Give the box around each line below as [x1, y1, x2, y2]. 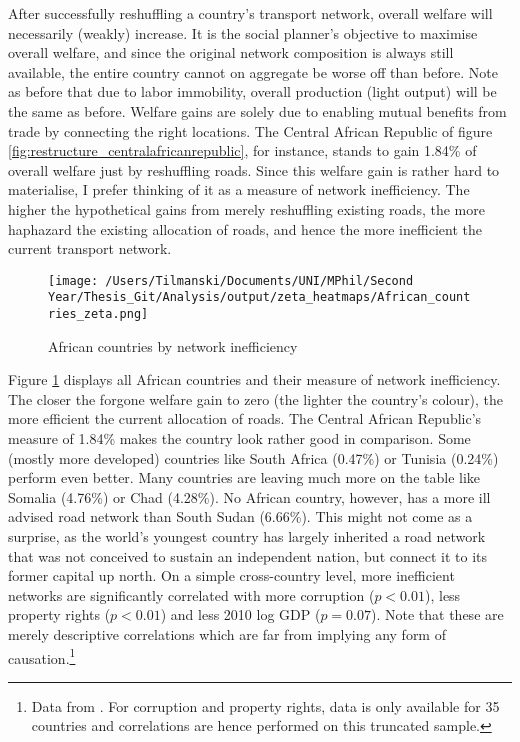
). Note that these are [371, 604, 504, 625]
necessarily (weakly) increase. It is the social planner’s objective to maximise [8, 22, 478, 43]
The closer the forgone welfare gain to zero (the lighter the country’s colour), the [8, 388, 504, 409]
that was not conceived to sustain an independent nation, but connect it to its [8, 545, 488, 566]
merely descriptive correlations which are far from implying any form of [8, 624, 446, 644]
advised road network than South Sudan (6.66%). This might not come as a [8, 506, 473, 527]
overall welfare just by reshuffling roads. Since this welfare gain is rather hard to [8, 159, 500, 180]
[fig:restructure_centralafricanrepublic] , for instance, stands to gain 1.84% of [8, 140, 477, 161]
